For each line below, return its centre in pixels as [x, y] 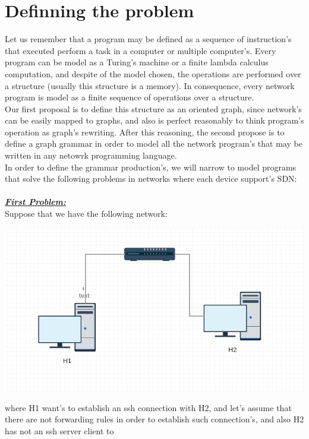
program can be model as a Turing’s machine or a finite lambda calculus [137, 62]
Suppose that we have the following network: [86, 214]
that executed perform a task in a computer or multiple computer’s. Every [141, 50]
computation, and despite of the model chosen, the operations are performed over [153, 73]
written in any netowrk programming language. [91, 155]
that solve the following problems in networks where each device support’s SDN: [151, 179]
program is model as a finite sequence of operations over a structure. [130, 97]
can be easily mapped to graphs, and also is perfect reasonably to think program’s [154, 120]
